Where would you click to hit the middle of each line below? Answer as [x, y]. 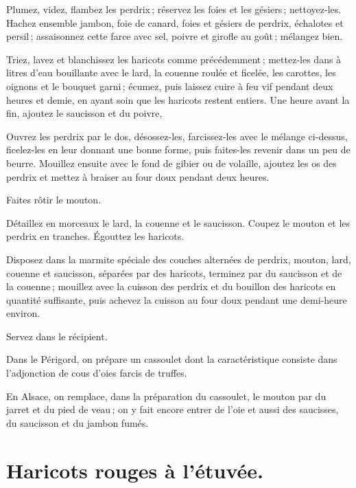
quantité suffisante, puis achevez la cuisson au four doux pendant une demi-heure [177, 299]
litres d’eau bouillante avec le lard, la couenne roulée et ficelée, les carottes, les [171, 73]
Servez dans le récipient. [57, 336]
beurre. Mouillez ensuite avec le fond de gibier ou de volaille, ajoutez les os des [171, 163]
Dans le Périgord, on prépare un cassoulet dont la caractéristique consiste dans [172, 359]
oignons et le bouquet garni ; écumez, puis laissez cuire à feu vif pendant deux [170, 86]
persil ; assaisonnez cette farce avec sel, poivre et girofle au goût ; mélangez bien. [175, 36]
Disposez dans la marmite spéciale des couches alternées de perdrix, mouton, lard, [179, 259]
